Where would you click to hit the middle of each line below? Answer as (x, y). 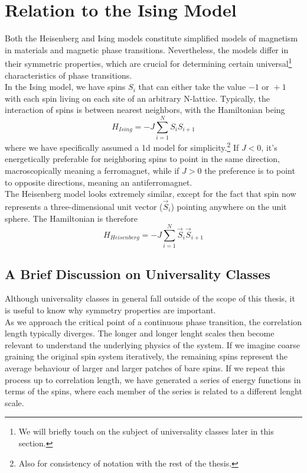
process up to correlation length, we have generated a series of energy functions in (153, 379)
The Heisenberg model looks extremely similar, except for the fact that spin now (151, 194)
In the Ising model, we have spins (65, 87)
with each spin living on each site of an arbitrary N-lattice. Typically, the (138, 98)
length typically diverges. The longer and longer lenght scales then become (140, 333)
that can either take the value (192, 87)
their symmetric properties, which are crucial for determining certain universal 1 (148, 62)
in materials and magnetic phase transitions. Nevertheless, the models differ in (147, 49)
